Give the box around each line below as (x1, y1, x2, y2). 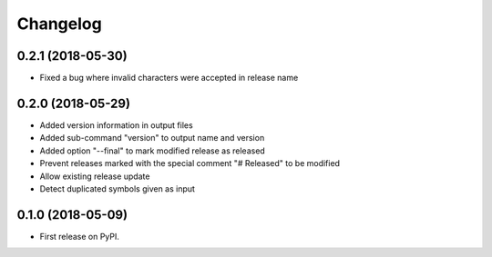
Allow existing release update (39, 171, 150, 182)
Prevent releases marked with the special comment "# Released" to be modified (39, 158, 341, 169)
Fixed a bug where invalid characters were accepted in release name (39, 73, 299, 84)
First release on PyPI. (39, 231, 120, 242)
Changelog (16, 14, 102, 34)
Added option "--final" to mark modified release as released (39, 145, 266, 156)
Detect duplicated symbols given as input (39, 183, 196, 194)
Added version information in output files (39, 119, 193, 131)
